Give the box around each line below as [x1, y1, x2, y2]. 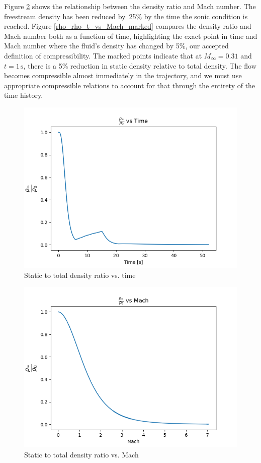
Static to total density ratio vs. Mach [24, 449, 139, 459]
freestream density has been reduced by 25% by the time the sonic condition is [4, 11, 248, 21]
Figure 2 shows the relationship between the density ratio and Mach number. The [4, 1, 256, 11]
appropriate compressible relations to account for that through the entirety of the [4, 80, 255, 90]
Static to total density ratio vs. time [24, 269, 136, 280]
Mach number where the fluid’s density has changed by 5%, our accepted [4, 40, 229, 51]
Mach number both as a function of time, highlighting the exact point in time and [4, 30, 257, 41]
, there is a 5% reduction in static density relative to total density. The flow [23, 60, 256, 71]
